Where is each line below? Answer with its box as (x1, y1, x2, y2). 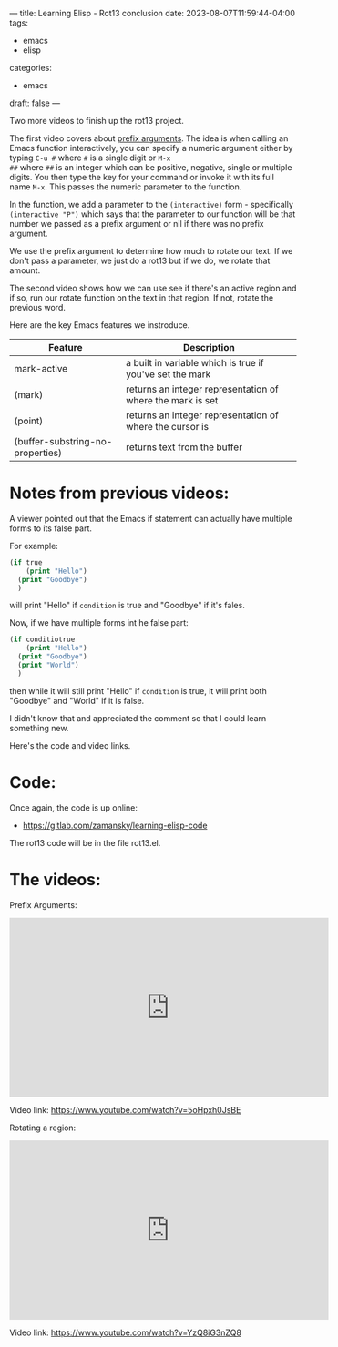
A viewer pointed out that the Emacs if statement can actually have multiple (9, 513, 292, 524)
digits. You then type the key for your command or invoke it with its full (9, 172, 275, 182)
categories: (9, 63, 52, 73)
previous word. (9, 302, 66, 312)
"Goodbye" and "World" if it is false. (9, 695, 145, 706)
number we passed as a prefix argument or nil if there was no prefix (9, 219, 264, 229)
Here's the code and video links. (9, 740, 131, 750)
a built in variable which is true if (126, 357, 264, 369)
